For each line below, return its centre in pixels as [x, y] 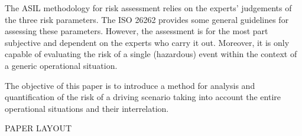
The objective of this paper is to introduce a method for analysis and [130, 85]
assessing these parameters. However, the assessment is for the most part [137, 31]
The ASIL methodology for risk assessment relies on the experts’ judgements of [148, 8]
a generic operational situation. [61, 65]
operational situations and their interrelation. [87, 108]
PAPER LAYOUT [38, 128]
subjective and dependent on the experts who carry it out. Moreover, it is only [147, 42]
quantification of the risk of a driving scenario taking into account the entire [143, 97]
